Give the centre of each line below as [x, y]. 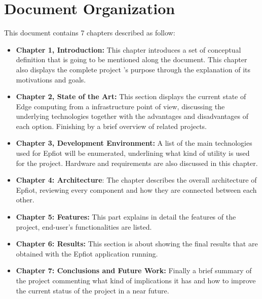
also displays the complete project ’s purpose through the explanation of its [133, 69]
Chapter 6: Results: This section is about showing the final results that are [137, 244]
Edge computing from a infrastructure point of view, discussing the [120, 106]
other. [25, 200]
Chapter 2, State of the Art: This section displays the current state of [131, 96]
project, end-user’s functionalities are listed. [84, 226]
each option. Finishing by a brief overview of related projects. [111, 126]
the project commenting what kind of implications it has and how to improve [136, 280]
